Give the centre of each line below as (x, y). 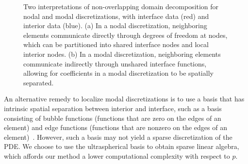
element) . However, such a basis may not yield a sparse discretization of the (118, 137)
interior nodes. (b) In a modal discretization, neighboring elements (122, 54)
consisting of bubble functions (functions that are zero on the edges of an (113, 118)
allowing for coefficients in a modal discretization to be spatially (118, 73)
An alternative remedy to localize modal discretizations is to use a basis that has (124, 99)
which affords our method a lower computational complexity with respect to (117, 156)
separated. (39, 82)
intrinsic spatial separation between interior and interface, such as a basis (113, 108)
